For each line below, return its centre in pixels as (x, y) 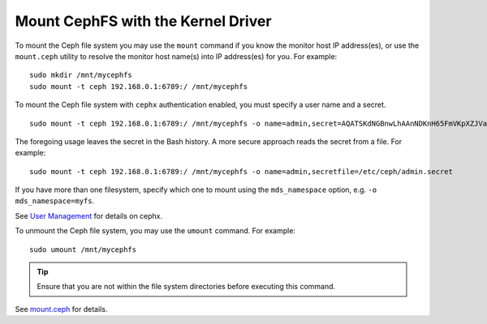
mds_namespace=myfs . (55, 201)
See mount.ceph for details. (61, 309)
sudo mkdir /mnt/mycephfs (81, 75)
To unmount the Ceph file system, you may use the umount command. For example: (155, 231)
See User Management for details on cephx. (89, 215)
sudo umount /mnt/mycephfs (83, 249)
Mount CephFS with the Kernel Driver (143, 21)
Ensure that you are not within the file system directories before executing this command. (186, 287)
